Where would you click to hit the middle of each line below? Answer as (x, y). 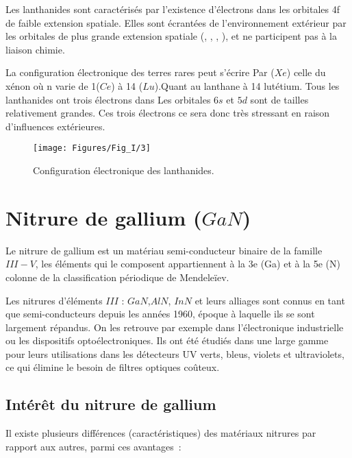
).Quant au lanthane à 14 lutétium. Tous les (247, 85)
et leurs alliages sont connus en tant (270, 300)
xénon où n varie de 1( (53, 85)
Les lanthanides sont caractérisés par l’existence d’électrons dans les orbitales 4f (173, 9)
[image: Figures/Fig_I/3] (92, 148)
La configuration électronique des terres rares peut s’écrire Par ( (140, 72)
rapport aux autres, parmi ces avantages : (93, 446)
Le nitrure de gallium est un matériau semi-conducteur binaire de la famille (164, 250)
